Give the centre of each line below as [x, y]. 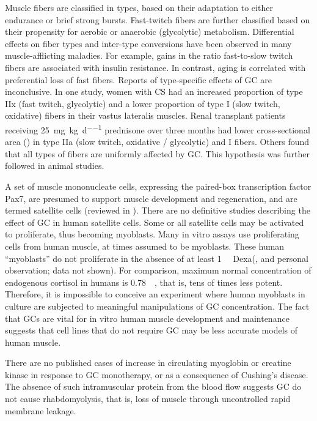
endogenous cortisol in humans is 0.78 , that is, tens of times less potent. [144, 282]
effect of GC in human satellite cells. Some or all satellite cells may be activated [155, 222]
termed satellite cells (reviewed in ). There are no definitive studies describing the [158, 210]
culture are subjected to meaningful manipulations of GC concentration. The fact [157, 306]
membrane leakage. [41, 410]
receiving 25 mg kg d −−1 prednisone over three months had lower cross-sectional [158, 129]
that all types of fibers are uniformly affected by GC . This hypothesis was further [157, 153]
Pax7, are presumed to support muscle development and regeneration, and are [151, 198]
